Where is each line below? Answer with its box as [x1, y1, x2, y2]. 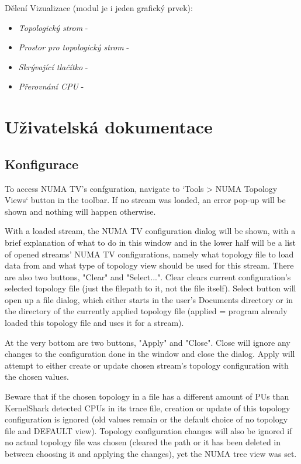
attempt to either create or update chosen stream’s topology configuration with [5, 359, 289, 371]
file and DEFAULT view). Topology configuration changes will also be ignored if [5, 424, 292, 436]
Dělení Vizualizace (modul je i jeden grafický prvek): [5, 2, 193, 13]
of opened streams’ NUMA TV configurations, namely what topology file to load [5, 248, 294, 260]
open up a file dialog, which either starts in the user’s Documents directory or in [5, 293, 293, 305]
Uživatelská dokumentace [5, 115, 213, 139]
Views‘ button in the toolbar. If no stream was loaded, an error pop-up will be [5, 194, 286, 206]
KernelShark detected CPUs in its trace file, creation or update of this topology [5, 401, 290, 414]
